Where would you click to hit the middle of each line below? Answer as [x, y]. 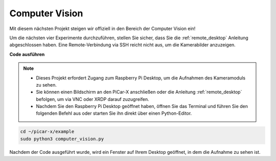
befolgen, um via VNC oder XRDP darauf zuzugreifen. [93, 99]
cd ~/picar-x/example [47, 132]
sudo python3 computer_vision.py [62, 139]
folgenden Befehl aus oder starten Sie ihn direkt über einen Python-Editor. [114, 113]
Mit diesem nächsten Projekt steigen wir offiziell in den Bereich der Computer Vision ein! [102, 29]
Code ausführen [27, 54]
